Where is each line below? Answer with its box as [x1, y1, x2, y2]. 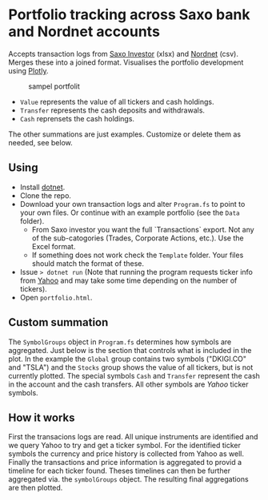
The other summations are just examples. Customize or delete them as [8, 129, 242, 139]
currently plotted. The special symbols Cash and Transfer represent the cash [8, 371, 260, 380]
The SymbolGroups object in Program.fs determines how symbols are [8, 337, 232, 347]
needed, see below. [8, 137, 74, 147]
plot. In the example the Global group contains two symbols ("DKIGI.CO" [8, 354, 246, 363]
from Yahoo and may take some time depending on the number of [19, 276, 238, 285]
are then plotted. [8, 483, 63, 493]
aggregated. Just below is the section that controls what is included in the [8, 345, 252, 355]
